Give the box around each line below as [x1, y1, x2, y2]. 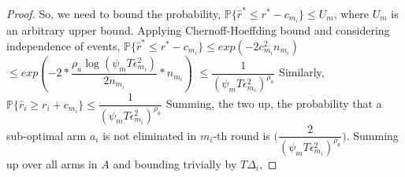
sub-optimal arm [6, 127, 87, 143]
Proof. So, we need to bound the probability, [6, 6, 221, 21]
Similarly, [279, 64, 325, 80]
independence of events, [6, 37, 121, 53]
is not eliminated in [102, 127, 197, 143]
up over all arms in [6, 155, 98, 171]
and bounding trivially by [113, 155, 237, 171]
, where [333, 6, 370, 21]
